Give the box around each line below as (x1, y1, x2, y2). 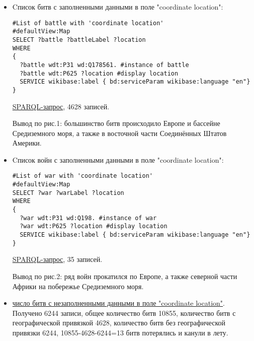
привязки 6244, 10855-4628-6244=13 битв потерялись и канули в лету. (12, 327, 228, 337)
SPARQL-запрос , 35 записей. (12, 254, 103, 264)
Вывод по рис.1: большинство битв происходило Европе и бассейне (12, 118, 220, 128)
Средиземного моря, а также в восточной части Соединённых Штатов (12, 127, 227, 138)
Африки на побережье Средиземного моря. (12, 281, 144, 291)
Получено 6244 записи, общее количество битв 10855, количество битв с (12, 307, 236, 318)
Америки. (12, 138, 42, 148)
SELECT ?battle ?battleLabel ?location (12, 36, 146, 43)
